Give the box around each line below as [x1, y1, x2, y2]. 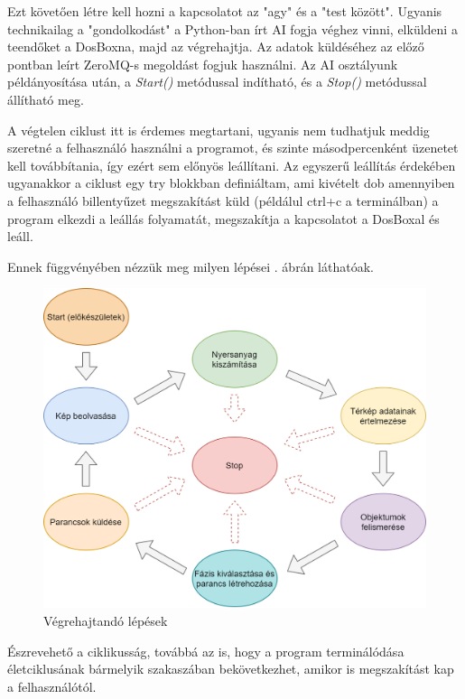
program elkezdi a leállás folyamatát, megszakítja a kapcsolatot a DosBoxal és [7, 209, 440, 228]
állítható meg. [7, 89, 84, 108]
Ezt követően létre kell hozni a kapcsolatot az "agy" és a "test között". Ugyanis [7, 2, 442, 20]
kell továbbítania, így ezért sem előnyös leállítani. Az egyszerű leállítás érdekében [7, 155, 456, 174]
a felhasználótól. [7, 676, 97, 695]
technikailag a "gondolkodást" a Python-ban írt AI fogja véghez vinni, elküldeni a [7, 19, 458, 38]
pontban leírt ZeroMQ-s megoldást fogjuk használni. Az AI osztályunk [7, 54, 398, 73]
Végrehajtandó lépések [43, 610, 168, 629]
